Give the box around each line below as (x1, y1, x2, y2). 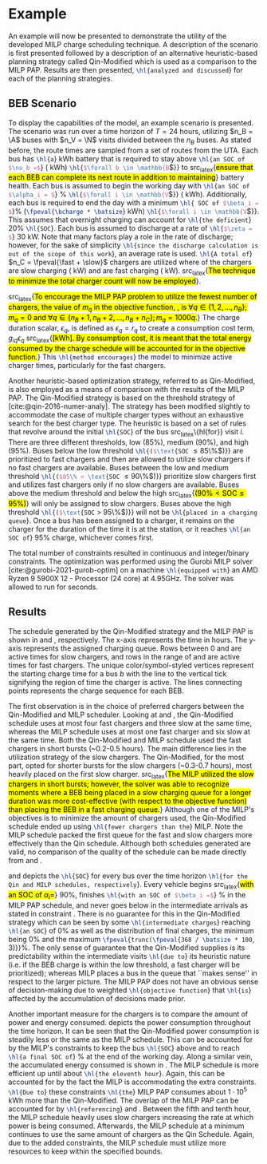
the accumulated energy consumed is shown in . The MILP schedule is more (8, 1059, 259, 1070)
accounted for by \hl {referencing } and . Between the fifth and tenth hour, (8, 1103, 251, 1114)
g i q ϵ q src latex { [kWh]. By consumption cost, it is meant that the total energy (8, 333, 253, 345)
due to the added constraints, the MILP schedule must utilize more (8, 1138, 226, 1147)
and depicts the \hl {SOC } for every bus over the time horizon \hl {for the (8, 871, 249, 881)
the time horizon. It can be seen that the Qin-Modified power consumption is (8, 1026, 260, 1035)
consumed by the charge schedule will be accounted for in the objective (8, 344, 245, 354)
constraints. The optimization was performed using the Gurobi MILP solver (8, 556, 253, 566)
